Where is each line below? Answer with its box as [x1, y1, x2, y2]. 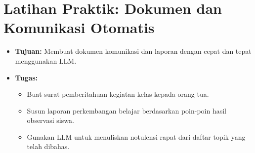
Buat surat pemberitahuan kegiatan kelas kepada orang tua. [27, 89, 209, 99]
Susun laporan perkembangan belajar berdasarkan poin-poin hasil [27, 105, 227, 115]
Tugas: [15, 72, 38, 82]
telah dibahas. [27, 141, 70, 152]
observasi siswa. [27, 115, 74, 125]
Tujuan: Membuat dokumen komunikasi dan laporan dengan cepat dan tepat [15, 46, 252, 56]
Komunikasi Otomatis [3, 17, 155, 38]
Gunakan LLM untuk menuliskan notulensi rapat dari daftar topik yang [27, 131, 246, 142]
